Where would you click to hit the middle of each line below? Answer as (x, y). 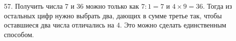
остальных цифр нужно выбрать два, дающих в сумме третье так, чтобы (113, 15)
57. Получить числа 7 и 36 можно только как (72, 6)
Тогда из (219, 6)
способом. (19, 34)
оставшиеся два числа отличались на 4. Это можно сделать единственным (115, 25)
